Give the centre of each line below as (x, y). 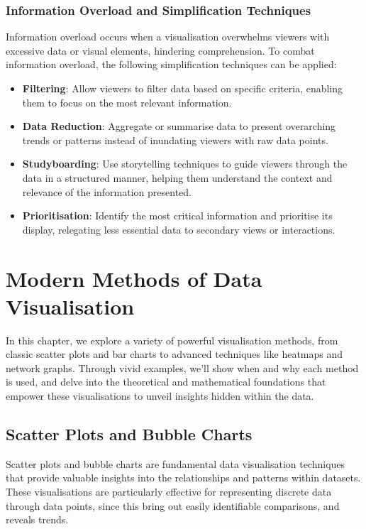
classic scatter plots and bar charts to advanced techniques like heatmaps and (174, 354)
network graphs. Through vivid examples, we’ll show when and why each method (182, 367)
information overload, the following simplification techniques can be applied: (171, 64)
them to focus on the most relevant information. (127, 102)
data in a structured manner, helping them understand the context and (177, 177)
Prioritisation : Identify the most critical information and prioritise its (177, 216)
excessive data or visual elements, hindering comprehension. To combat (160, 50)
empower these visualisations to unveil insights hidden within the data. (160, 396)
